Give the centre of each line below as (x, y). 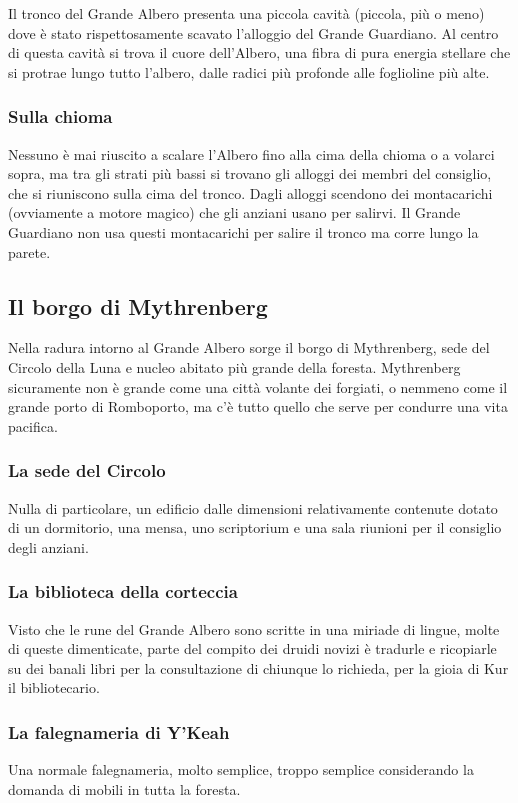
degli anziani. (48, 546)
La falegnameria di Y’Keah (119, 731)
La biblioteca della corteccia (123, 591)
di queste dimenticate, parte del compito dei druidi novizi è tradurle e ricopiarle (252, 648)
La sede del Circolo (87, 470)
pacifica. (33, 425)
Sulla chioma (60, 116)
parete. (29, 251)
